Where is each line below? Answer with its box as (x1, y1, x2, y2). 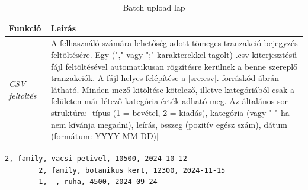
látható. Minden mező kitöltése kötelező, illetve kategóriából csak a (50, 83, 295, 95)
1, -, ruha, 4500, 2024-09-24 (38, 178, 158, 186)
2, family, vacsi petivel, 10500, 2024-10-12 (5, 154, 187, 163)
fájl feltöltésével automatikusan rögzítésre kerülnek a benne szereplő (50, 60, 298, 72)
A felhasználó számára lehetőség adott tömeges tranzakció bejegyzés (50, 37, 298, 49)
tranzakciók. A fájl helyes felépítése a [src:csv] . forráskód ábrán (50, 72, 280, 84)
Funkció (9, 21, 41, 34)
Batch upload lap (123, 1, 185, 13)
